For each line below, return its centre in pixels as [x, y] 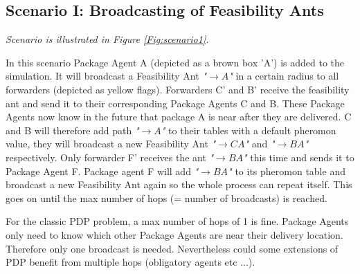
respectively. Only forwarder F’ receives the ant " [110, 157]
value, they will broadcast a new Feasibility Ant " [111, 144]
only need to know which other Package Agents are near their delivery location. [174, 234]
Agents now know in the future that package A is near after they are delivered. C [179, 117]
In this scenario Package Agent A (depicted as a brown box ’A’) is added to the [175, 62]
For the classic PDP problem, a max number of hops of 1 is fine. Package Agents [177, 221]
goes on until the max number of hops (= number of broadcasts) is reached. [166, 198]
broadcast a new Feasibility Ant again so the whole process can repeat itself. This [179, 184]
